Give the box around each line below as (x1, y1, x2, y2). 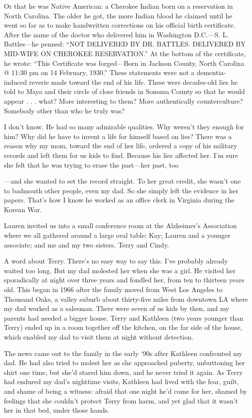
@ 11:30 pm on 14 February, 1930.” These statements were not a (4, 67, 195, 77)
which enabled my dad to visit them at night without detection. (4, 332, 193, 341)
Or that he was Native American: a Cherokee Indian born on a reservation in (4, 1, 233, 11)
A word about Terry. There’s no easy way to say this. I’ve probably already (4, 256, 228, 266)
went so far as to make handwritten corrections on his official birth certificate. (4, 20, 236, 30)
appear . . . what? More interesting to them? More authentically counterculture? (4, 95, 243, 106)
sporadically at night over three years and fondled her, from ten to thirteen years (4, 275, 245, 285)
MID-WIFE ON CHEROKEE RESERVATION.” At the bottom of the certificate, (4, 48, 246, 58)
